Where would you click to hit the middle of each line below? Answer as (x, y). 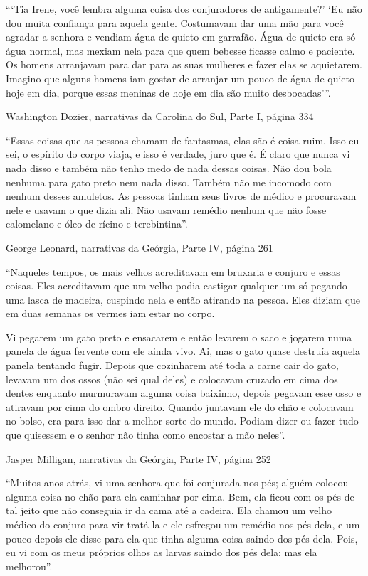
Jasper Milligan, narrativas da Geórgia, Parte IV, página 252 (138, 458)
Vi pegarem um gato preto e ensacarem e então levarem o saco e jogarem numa (179, 337)
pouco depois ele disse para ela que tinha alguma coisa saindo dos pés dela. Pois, (182, 538)
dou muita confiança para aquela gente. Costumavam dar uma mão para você (175, 22)
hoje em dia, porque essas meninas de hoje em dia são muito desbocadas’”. (168, 92)
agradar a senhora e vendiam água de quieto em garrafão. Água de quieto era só (181, 37)
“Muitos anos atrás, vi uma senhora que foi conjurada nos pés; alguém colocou (177, 482)
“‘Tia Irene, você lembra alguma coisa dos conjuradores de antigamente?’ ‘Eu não (184, 9)
